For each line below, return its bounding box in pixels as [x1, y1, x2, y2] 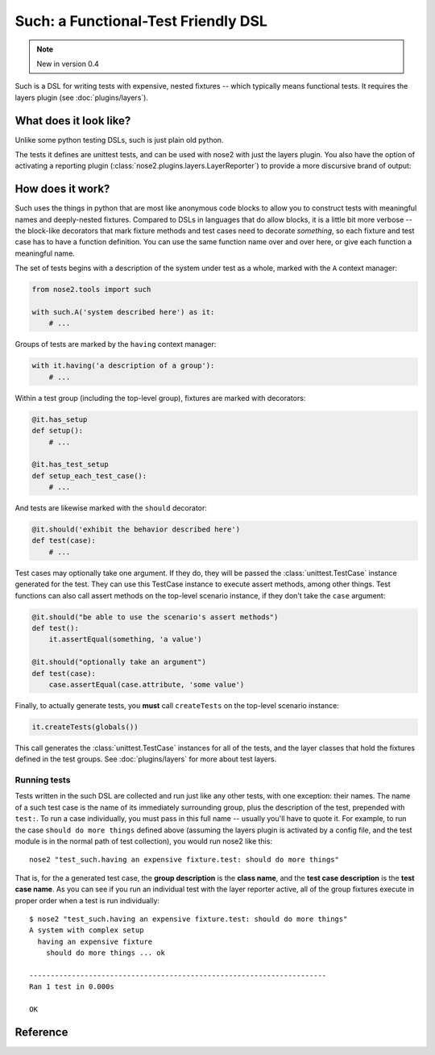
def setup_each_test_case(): [31, 471, 147, 480]
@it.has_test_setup [31, 460, 109, 469]
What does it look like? [14, 114, 131, 127]
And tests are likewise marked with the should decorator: [14, 503, 207, 513]
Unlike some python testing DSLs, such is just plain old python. [14, 135, 224, 144]
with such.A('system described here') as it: [31, 307, 215, 317]
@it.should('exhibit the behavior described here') [31, 525, 241, 534]
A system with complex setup [29, 926, 144, 935]
